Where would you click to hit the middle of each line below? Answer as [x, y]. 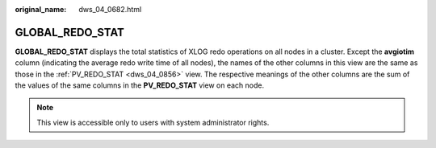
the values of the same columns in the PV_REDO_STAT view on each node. [140, 85]
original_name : [41, 9]
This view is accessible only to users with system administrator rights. [153, 122]
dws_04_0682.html [110, 9]
